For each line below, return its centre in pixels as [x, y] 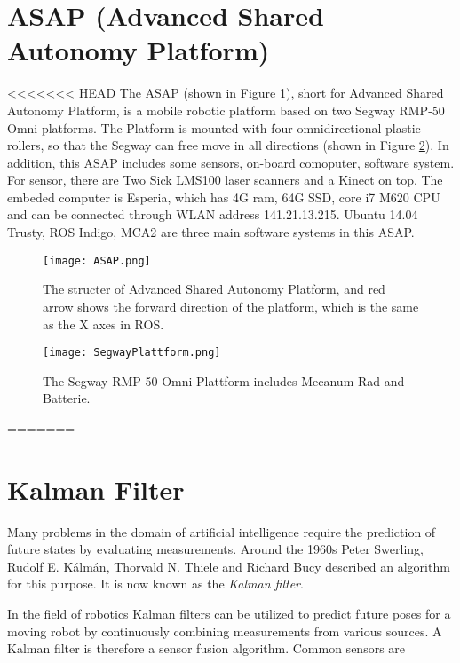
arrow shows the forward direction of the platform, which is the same [231, 306]
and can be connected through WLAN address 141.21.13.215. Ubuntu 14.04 [213, 214]
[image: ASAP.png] [97, 260]
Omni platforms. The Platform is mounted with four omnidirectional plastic [214, 127]
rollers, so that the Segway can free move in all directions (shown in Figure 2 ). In [228, 145]
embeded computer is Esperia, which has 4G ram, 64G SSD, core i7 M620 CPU [224, 197]
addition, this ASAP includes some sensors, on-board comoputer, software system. [231, 162]
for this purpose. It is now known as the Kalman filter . [155, 584]
